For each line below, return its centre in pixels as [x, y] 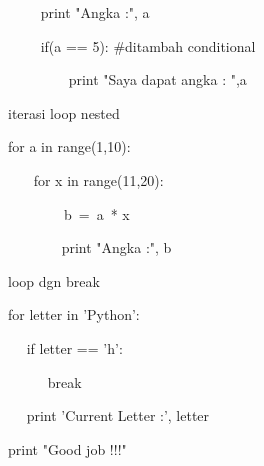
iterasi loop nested [64, 112]
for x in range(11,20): [98, 179]
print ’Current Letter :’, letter [118, 415]
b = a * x [96, 213]
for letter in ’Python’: [74, 314]
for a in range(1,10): [69, 146]
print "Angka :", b [116, 247]
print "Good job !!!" [67, 448]
